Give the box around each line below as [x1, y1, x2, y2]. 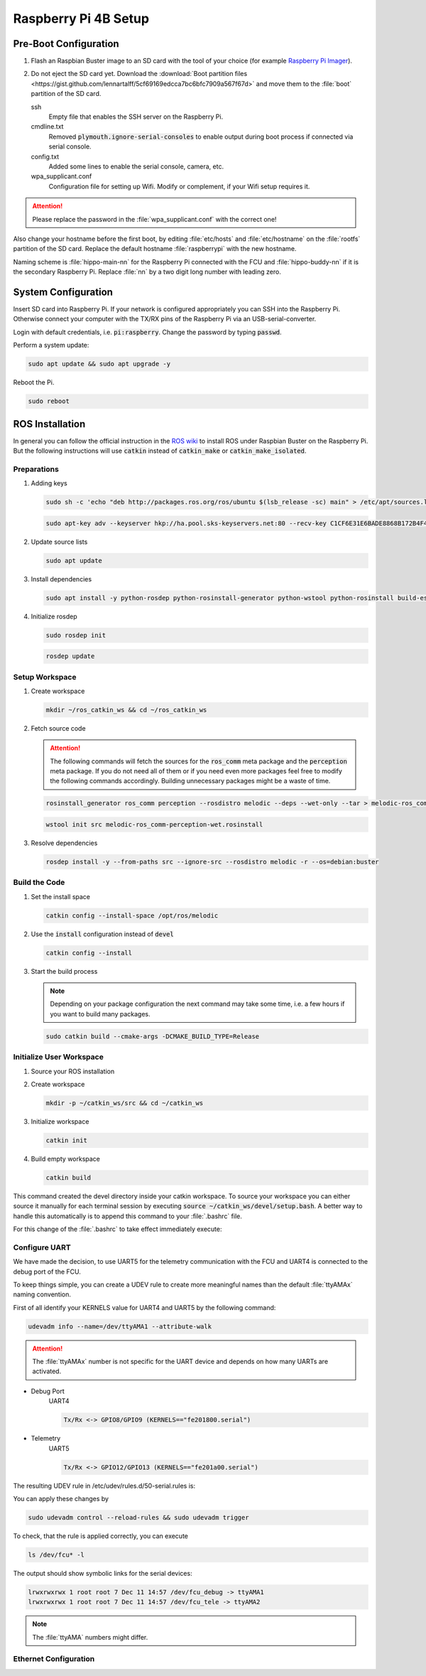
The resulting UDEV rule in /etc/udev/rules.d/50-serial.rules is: [13, 1481, 195, 1490]
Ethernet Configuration [13, 1654, 95, 1664]
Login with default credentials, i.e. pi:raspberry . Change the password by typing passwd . [13, 328, 282, 336]
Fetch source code [31, 724, 86, 732]
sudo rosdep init [45, 631, 106, 639]
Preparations [13, 464, 60, 474]
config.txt [31, 152, 60, 161]
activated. [32, 1367, 62, 1375]
